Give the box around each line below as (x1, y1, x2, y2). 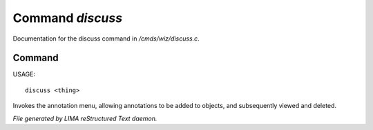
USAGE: (12, 70, 36, 78)
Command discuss (12, 10, 123, 25)
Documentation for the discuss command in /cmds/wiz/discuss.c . (12, 34, 200, 43)
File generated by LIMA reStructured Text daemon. (12, 114, 157, 122)
